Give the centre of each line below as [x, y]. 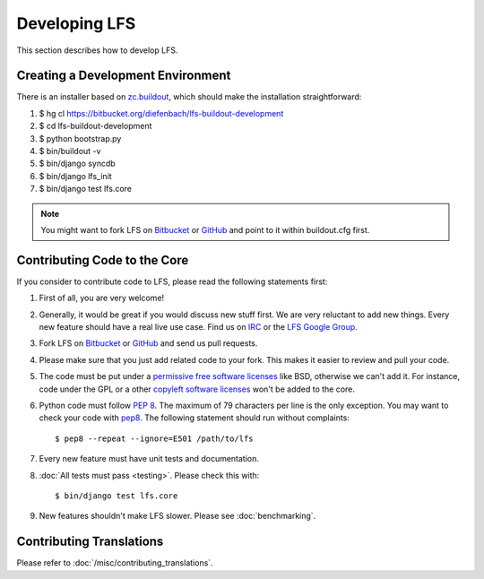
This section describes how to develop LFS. [97, 50]
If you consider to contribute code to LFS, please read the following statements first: [172, 281]
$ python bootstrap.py [80, 138]
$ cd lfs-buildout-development [95, 126]
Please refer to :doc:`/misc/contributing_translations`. [115, 563]
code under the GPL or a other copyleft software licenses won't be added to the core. [197, 389]
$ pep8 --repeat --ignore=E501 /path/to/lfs [155, 438]
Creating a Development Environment [124, 76]
